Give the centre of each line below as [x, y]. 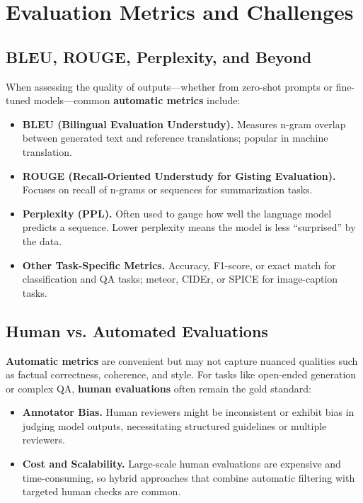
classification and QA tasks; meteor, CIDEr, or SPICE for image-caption [180, 279]
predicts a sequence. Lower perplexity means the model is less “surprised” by [189, 227]
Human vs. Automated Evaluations [137, 330]
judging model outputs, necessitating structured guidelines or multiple [174, 425]
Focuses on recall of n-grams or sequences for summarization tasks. [167, 190]
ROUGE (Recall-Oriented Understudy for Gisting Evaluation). [179, 175]
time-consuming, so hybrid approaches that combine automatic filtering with [189, 477]
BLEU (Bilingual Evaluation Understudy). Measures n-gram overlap [184, 124]
